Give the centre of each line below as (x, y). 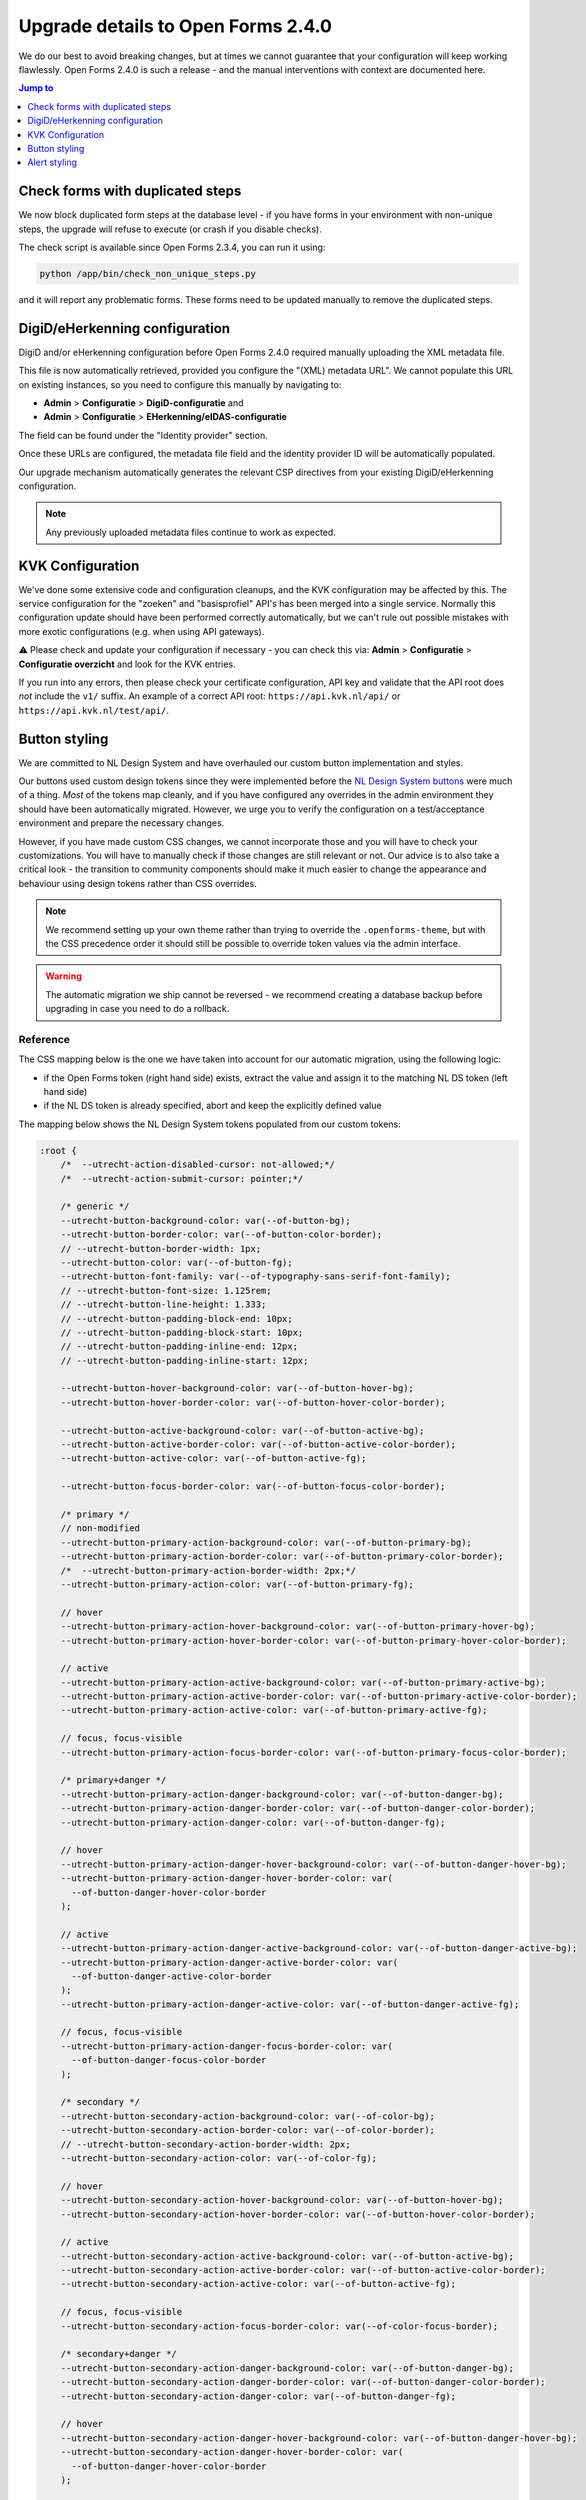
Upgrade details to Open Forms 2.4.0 (175, 26)
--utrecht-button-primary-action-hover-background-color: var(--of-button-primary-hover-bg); (297, 1626)
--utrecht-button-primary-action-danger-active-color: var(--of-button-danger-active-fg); (290, 2004)
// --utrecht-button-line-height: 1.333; (163, 1304)
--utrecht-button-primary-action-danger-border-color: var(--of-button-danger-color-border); (297, 1808)
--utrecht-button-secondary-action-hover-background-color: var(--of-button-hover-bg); (282, 2200)
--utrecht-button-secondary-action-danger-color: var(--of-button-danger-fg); (258, 2396)
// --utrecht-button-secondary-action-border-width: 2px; (205, 2144)
